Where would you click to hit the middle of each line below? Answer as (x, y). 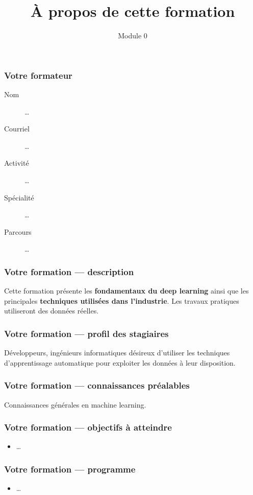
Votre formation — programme (70, 469)
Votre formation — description (69, 271)
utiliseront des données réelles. (52, 311)
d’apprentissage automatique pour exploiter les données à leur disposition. (120, 362)
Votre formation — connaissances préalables (97, 385)
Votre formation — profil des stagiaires (86, 333)
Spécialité (19, 197)
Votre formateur (38, 75)
